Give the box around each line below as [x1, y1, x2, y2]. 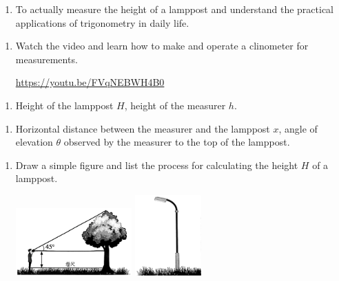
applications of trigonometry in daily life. [15, 15, 189, 30]
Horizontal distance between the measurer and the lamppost [15, 121, 270, 135]
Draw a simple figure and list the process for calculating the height [15, 157, 298, 172]
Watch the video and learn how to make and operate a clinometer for [15, 38, 309, 53]
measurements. [15, 52, 78, 66]
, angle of [278, 121, 318, 135]
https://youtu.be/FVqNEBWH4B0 [15, 75, 165, 89]
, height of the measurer [124, 98, 226, 112]
